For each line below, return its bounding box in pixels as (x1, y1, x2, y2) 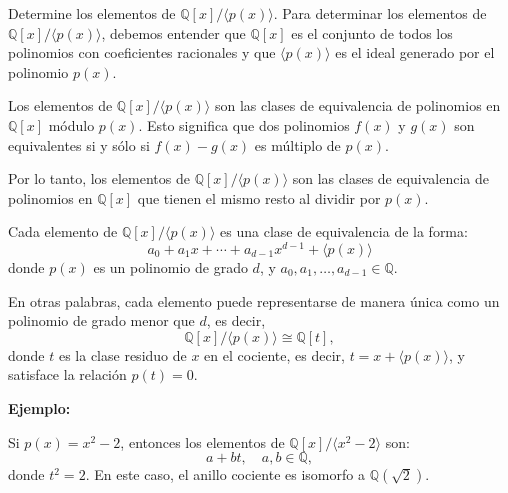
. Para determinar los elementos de (273, 3, 487, 23)
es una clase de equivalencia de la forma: (220, 221, 468, 242)
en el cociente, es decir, (204, 344, 345, 365)
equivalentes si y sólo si (8, 134, 150, 155)
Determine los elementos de (8, 3, 176, 23)
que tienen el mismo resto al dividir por (137, 187, 381, 208)
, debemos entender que (101, 22, 246, 43)
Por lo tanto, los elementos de (8, 168, 190, 189)
